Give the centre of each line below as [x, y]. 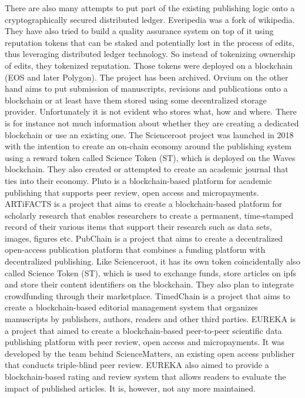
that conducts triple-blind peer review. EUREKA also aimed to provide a [137, 365]
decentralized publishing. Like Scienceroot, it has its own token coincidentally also [152, 261]
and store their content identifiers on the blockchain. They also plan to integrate [149, 284]
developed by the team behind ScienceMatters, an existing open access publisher [150, 353]
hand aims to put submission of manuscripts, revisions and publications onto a [146, 88]
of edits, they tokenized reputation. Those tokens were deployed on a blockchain [149, 65]
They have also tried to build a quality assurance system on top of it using [139, 31]
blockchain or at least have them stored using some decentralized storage [136, 100]
